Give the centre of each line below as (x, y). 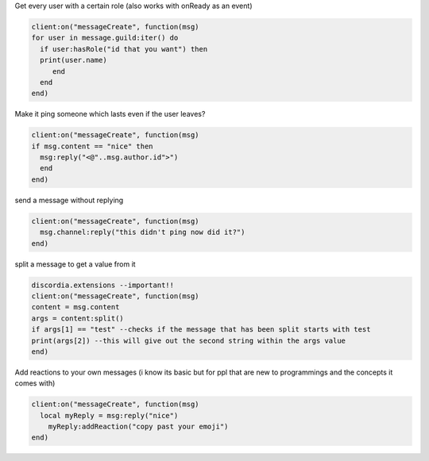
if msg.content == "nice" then (93, 146)
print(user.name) (73, 60)
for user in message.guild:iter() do (105, 38)
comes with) (35, 383)
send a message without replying (69, 200)
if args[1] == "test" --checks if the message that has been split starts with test (201, 330)
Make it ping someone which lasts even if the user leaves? (110, 114)
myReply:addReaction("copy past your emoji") (138, 427)
